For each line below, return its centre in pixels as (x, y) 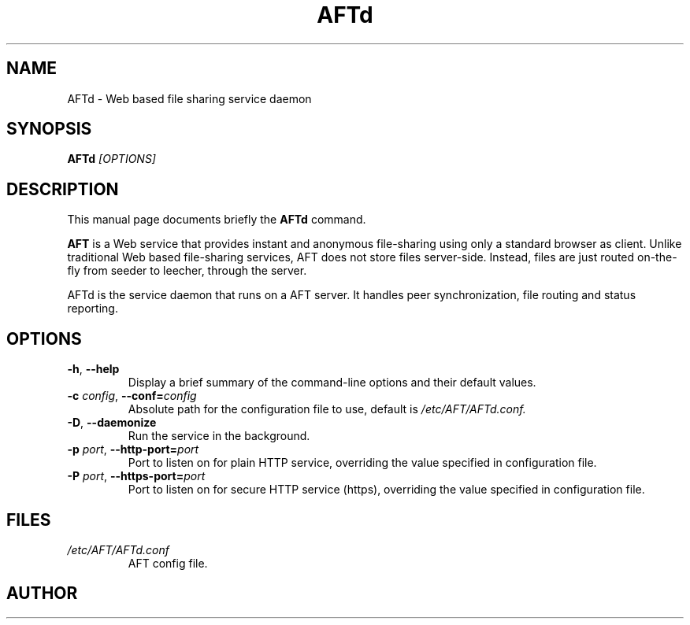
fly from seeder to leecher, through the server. (187, 271)
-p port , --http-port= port (133, 449)
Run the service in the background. (219, 436)
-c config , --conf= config (132, 396)
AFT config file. (168, 563)
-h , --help (93, 369)
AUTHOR (42, 594)
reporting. (93, 309)
